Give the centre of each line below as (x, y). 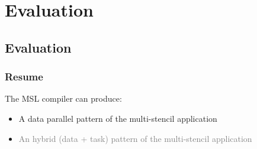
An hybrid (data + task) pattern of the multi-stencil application (135, 138)
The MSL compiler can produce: (63, 98)
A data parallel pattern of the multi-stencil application (118, 118)
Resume (24, 77)
